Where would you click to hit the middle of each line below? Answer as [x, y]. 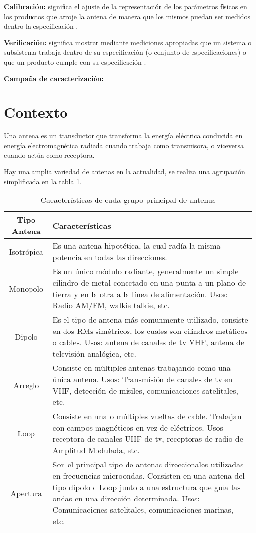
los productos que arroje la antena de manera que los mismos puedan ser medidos [127, 16]
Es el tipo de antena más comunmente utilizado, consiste [150, 320]
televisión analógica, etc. [94, 354]
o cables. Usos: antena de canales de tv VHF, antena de [148, 342]
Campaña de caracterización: [54, 78]
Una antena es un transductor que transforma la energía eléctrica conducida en [123, 136]
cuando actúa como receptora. [49, 155]
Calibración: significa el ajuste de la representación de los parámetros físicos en [126, 6]
